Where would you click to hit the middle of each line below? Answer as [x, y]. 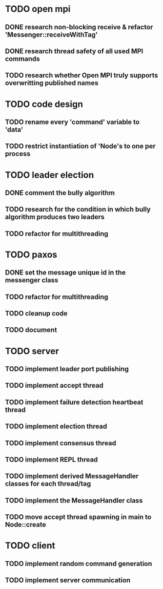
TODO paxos [31, 254]
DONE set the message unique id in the [65, 273]
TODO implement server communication [68, 580]
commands [22, 59]
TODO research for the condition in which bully [78, 209]
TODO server [32, 351]
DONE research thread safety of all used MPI [74, 51]
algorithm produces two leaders [55, 217]
